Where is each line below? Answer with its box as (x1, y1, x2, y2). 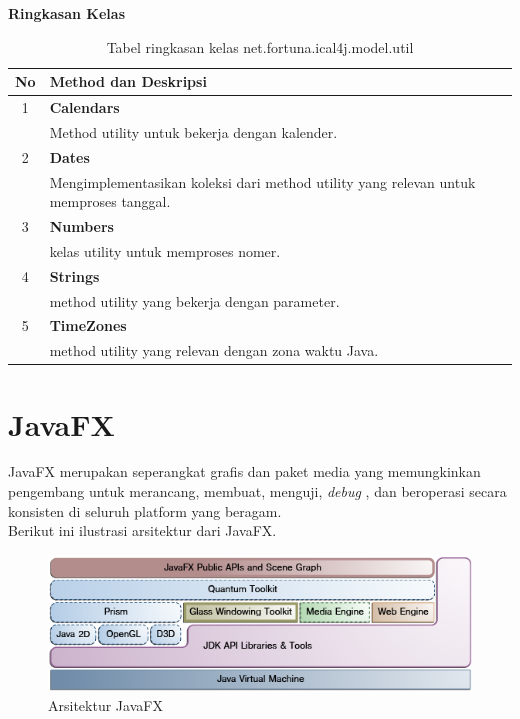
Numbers (49, 216, 114, 236)
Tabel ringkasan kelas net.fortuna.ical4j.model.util (106, 36, 414, 57)
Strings (49, 265, 100, 286)
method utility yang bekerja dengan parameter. (49, 290, 340, 311)
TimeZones (49, 315, 127, 336)
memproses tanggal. (49, 191, 171, 212)
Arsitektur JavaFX (48, 695, 163, 716)
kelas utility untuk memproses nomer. (49, 240, 281, 261)
